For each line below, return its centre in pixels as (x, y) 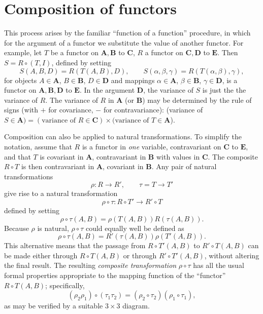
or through (140, 255)
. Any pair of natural (184, 166)
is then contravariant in (58, 166)
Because (17, 228)
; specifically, (65, 285)
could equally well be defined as (135, 228)
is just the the (224, 90)
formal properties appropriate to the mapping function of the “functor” (115, 275)
